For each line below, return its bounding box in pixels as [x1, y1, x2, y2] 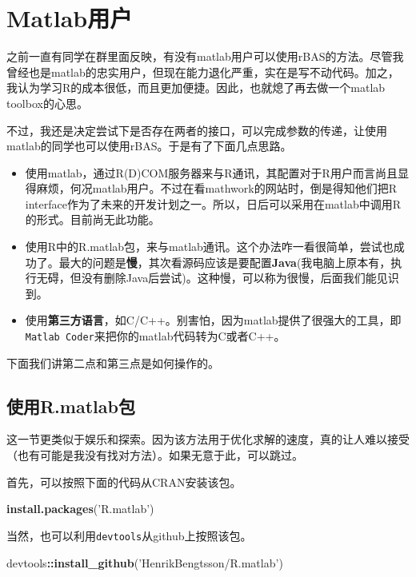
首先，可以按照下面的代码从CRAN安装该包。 [6, 473, 242, 490]
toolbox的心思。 [6, 94, 88, 111]
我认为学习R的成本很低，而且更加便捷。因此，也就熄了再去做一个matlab [6, 79, 386, 96]
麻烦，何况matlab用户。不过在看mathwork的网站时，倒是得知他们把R [36, 180, 397, 197]
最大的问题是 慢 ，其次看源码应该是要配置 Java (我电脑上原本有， [58, 253, 391, 270]
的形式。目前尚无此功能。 [25, 211, 160, 228]
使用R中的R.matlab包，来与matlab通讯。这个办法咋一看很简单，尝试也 [25, 238, 394, 255]
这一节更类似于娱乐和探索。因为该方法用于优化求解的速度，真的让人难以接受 [6, 431, 410, 448]
